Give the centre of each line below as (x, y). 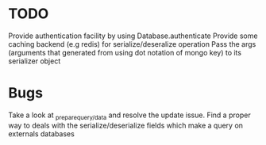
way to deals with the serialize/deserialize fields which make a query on (126, 125)
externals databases (42, 134)
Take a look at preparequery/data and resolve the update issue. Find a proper (130, 116)
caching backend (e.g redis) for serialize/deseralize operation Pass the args (132, 44)
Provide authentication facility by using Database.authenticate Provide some (133, 36)
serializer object (35, 61)
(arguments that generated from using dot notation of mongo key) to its (125, 52)
